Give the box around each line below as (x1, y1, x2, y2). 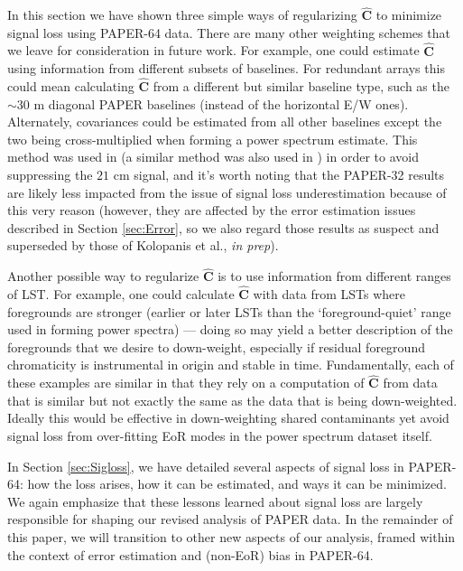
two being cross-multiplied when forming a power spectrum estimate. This (7, 129, 418, 148)
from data (383, 373, 438, 392)
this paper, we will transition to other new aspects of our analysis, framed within (7, 527, 456, 546)
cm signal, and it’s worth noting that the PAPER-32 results (113, 165, 445, 183)
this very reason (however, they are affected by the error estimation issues (7, 201, 416, 220)
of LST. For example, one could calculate (7, 285, 235, 303)
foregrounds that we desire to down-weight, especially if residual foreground (7, 337, 425, 356)
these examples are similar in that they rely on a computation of (7, 373, 365, 392)
